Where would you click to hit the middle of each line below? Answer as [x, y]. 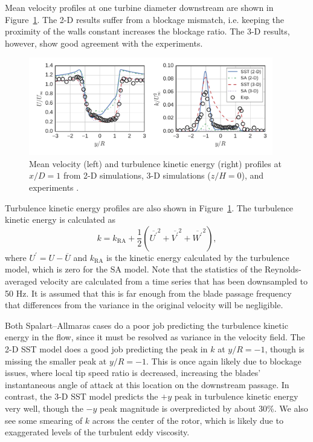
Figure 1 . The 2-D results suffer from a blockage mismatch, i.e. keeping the [145, 19]
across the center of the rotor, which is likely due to [188, 420]
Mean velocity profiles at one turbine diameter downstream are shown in [139, 7]
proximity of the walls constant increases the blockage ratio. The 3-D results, [147, 31]
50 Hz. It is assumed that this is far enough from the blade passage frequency [148, 293]
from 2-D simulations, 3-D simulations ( [137, 175]
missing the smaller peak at [56, 361]
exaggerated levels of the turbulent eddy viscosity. [97, 432]
